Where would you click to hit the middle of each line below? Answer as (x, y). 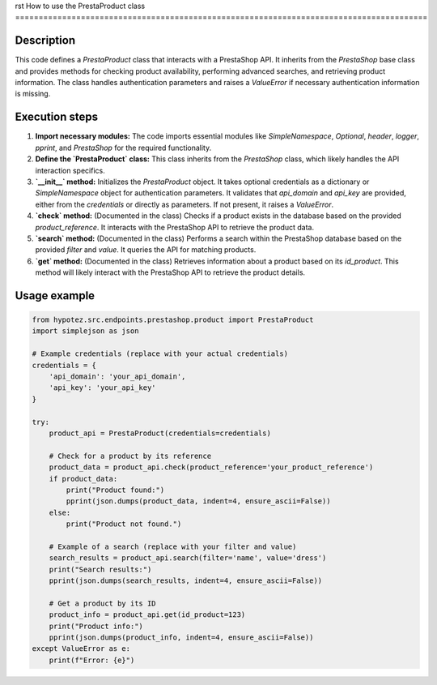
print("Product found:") (115, 490)
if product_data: (83, 479)
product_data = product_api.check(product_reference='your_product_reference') (211, 467)
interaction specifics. (70, 170)
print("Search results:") (100, 569)
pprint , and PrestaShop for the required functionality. (123, 148)
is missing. (33, 94)
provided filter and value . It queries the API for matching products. (146, 250)
